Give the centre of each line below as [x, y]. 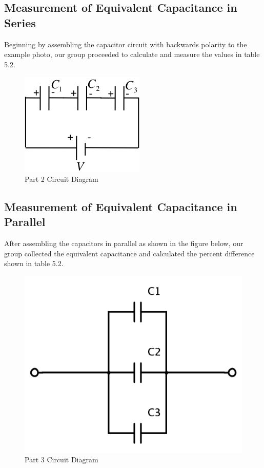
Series [20, 22]
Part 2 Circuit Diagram [62, 179]
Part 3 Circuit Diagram [62, 460]
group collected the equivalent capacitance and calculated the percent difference [129, 253]
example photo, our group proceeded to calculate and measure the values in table [132, 54]
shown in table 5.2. [34, 263]
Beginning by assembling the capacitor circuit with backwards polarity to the [126, 44]
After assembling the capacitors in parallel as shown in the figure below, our [124, 243]
